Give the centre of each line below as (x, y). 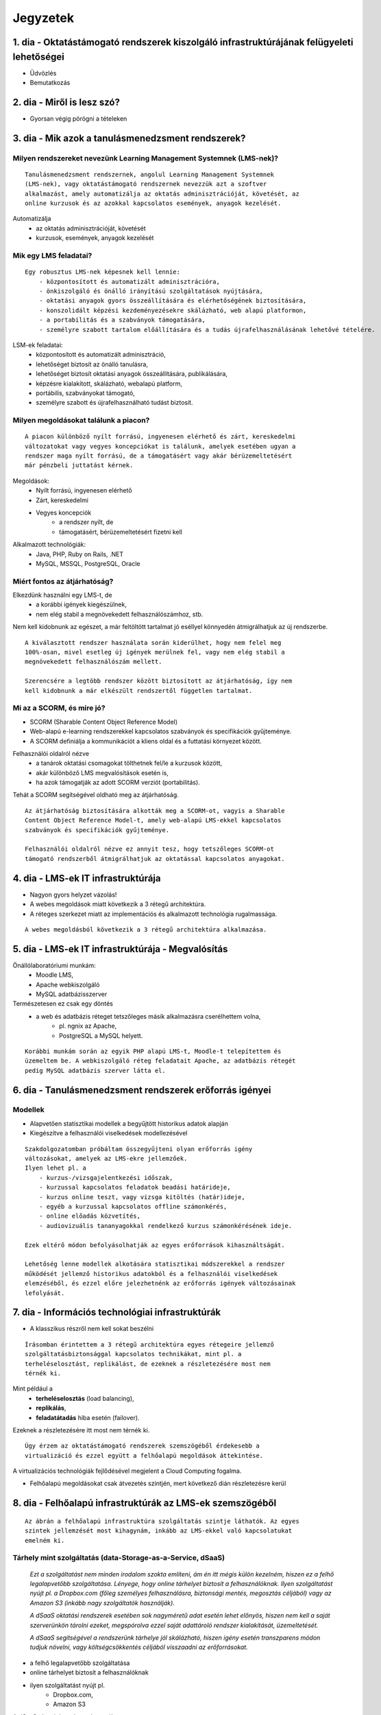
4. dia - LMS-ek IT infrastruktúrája (87, 878)
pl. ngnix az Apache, (88, 1026)
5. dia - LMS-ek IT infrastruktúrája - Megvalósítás (120, 949)
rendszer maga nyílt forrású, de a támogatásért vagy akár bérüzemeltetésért (159, 456)
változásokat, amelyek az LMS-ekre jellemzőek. (106, 1159)
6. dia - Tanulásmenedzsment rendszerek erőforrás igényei (142, 1090)
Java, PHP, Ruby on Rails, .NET (79, 554)
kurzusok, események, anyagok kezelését (95, 238)
